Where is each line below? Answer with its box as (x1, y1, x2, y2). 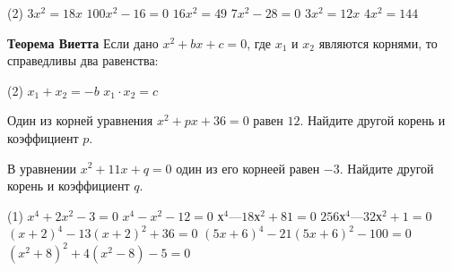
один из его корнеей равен (176, 158, 320, 177)
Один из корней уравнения (7, 111, 153, 130)
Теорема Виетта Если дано (7, 33, 159, 52)
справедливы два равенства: (7, 51, 159, 70)
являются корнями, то (318, 33, 438, 52)
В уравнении (7, 158, 77, 177)
